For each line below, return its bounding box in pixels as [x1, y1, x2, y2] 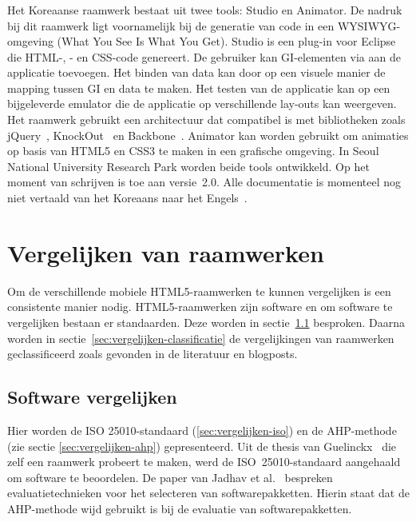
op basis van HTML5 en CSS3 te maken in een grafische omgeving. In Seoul [7, 142, 379, 159]
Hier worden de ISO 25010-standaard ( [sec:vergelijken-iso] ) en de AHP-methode [7, 421, 397, 438]
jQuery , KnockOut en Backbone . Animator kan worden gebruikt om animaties [7, 126, 409, 143]
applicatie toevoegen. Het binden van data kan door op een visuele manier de [7, 64, 386, 81]
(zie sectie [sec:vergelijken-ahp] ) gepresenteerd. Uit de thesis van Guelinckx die [7, 437, 397, 454]
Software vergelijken [7, 385, 177, 409]
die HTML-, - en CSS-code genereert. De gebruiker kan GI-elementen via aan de [7, 48, 401, 65]
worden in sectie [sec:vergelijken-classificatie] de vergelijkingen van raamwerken [7, 329, 394, 346]
